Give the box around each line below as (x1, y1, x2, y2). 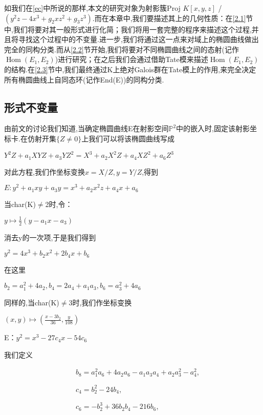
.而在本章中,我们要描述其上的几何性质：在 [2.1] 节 (92, 12, 253, 23)
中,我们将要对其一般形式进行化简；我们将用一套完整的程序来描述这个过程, (4, 24, 252, 34)
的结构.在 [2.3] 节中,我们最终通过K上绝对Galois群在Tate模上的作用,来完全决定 (4, 64, 256, 74)
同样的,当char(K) (4, 297, 59, 307)
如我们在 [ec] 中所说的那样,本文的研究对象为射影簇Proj (4, 3, 181, 13)
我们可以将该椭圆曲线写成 (89, 133, 175, 143)
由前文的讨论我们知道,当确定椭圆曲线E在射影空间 (4, 123, 169, 134)
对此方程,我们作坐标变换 (4, 166, 85, 177)
